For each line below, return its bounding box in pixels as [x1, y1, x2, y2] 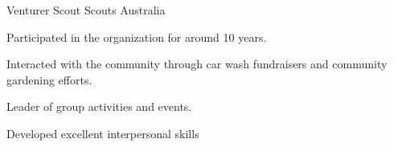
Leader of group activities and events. [6, 98, 192, 115]
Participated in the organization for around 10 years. [6, 28, 267, 45]
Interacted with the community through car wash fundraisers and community [6, 55, 388, 72]
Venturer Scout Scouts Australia [6, 2, 166, 18]
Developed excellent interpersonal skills [6, 125, 199, 141]
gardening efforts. [6, 71, 92, 88]
